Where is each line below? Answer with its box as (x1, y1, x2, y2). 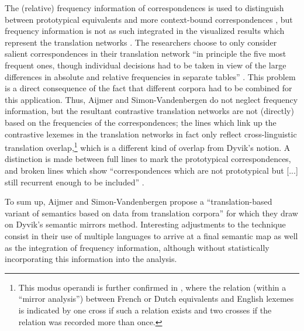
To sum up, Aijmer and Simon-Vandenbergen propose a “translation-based (5, 195, 272, 208)
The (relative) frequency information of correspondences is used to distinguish (5, 2, 284, 13)
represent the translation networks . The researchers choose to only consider (5, 36, 277, 48)
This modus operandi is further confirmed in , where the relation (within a (18, 281, 286, 293)
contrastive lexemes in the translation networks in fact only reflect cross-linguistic (5, 127, 297, 140)
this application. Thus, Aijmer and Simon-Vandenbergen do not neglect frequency (5, 93, 298, 105)
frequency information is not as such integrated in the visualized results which (5, 25, 285, 37)
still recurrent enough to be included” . (5, 175, 144, 188)
